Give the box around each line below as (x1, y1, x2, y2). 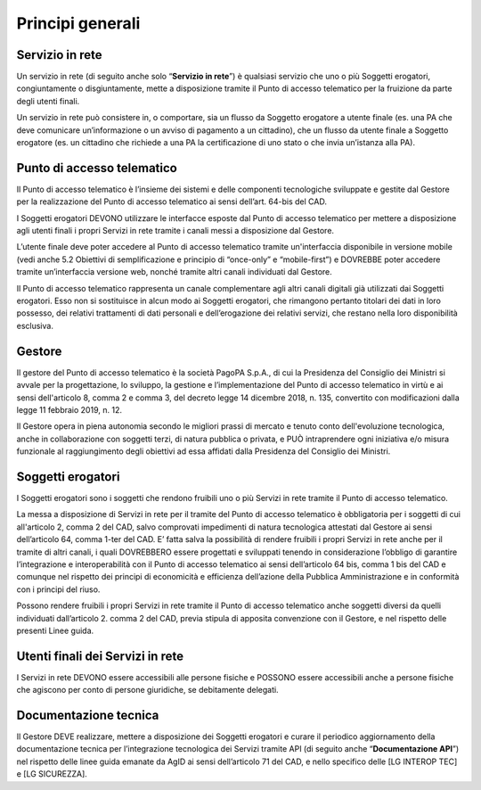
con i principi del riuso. (16, 584, 101, 595)
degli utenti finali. (16, 95, 80, 106)
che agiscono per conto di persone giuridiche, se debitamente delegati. (16, 685, 280, 695)
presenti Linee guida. (16, 625, 94, 636)
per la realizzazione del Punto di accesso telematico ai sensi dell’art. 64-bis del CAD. (16, 196, 327, 207)
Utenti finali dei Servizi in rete (16, 648, 184, 663)
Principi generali (16, 13, 141, 33)
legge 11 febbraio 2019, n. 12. (16, 404, 122, 415)
